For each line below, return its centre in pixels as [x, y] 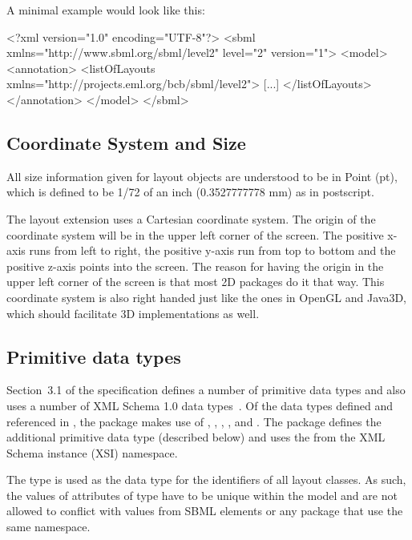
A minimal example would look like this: [106, 10]
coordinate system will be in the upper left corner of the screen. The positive [195, 234]
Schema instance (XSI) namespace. [92, 452]
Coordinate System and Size [126, 142]
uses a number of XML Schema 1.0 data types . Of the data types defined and [200, 405]
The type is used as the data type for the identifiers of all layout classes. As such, [206, 480]
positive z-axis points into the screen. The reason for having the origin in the [195, 266]
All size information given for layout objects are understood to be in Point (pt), [202, 176]
